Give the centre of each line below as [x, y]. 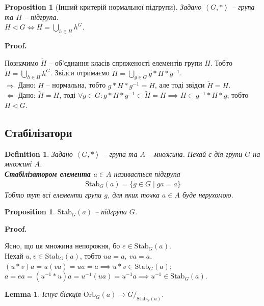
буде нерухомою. [208, 194]
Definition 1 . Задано [39, 154]
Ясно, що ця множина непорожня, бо [62, 246]
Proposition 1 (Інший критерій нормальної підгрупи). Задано [103, 7]
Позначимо [22, 62]
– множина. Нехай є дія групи [195, 154]
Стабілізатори [38, 133]
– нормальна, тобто [76, 85]
